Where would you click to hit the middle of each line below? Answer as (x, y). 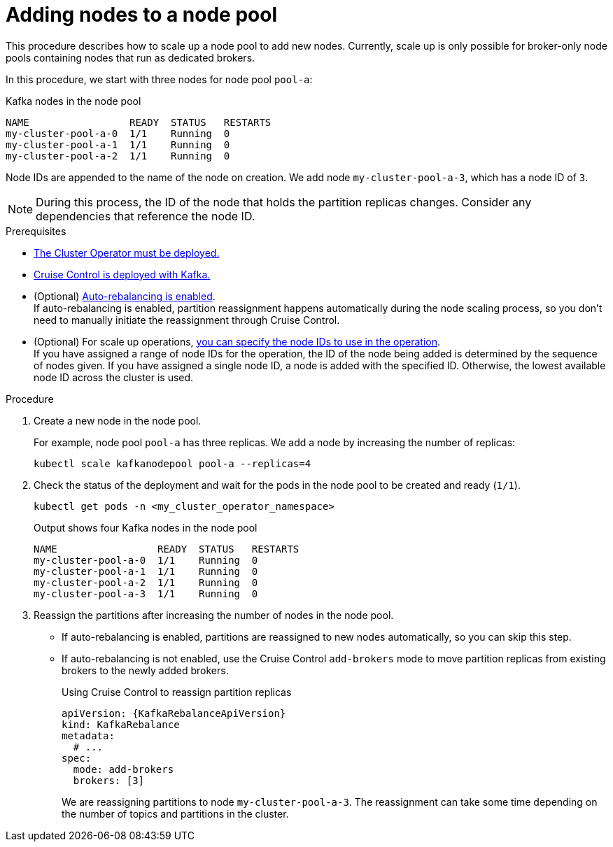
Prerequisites (36, 231)
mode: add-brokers (124, 769)
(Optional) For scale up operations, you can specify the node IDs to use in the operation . (237, 341)
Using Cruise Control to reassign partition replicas (177, 692)
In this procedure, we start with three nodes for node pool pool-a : (159, 79)
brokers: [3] (109, 780)
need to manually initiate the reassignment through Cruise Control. (187, 320)
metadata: (88, 735)
